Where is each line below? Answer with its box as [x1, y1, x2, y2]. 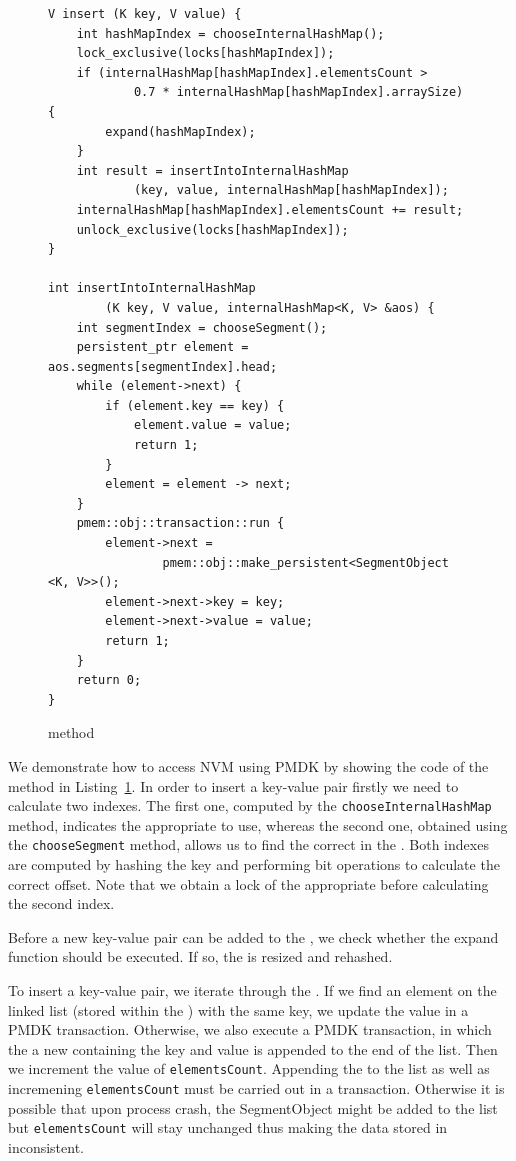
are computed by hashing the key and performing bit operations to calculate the [8, 854, 500, 875]
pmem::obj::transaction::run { [76, 516, 285, 531]
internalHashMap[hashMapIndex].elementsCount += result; [76, 202, 464, 217]
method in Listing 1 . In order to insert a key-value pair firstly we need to [8, 775, 459, 796]
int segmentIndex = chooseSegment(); [76, 320, 328, 335]
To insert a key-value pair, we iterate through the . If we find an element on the [8, 980, 497, 1001]
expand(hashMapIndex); [105, 124, 256, 139]
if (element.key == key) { [105, 398, 285, 413]
